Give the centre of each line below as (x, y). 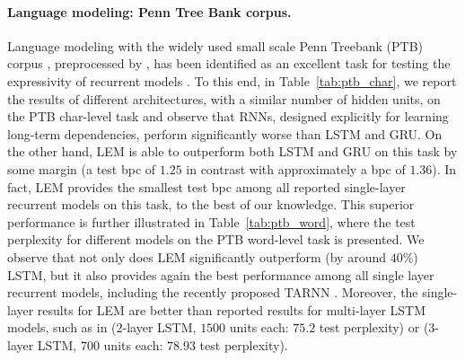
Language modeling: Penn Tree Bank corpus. (149, 11)
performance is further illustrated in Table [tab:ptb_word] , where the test (211, 221)
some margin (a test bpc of (82, 168)
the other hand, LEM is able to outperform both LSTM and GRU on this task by (232, 151)
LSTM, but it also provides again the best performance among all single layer (221, 274)
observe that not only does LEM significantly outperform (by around (197, 256)
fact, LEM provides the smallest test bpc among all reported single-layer (206, 186)
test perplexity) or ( (374, 327)
